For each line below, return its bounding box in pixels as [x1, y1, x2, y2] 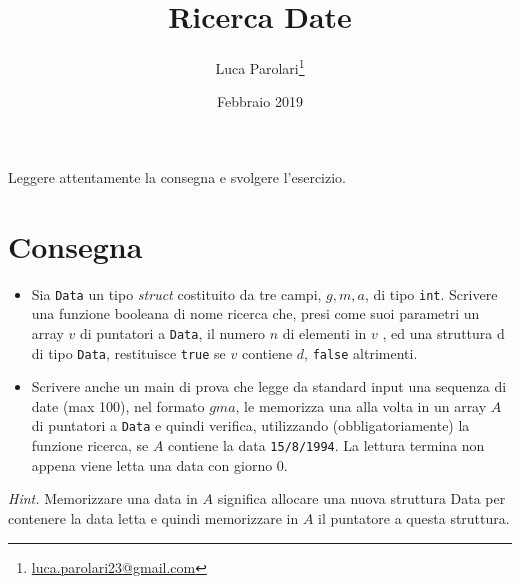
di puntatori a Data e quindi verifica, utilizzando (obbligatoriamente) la [31, 415, 470, 436]
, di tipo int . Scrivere [364, 283, 498, 304]
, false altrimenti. [304, 342, 418, 363]
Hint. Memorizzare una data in [8, 488, 198, 509]
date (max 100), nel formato [31, 395, 205, 416]
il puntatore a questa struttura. [318, 507, 510, 528]
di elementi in [282, 322, 367, 343]
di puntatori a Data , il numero [79, 322, 265, 343]
